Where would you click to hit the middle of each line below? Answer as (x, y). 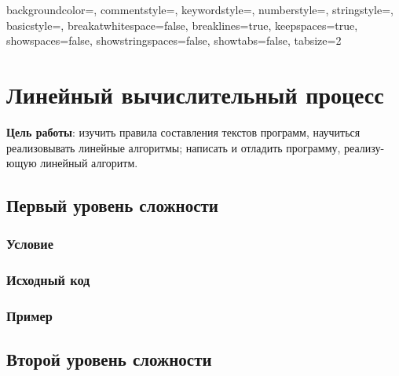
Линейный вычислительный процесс (195, 94)
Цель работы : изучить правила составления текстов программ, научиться (183, 131)
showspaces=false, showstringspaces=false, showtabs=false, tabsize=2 (174, 40)
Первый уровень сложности (112, 205)
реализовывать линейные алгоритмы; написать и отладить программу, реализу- (196, 147)
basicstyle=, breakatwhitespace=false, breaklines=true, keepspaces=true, (182, 25)
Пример (29, 316)
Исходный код (48, 280)
